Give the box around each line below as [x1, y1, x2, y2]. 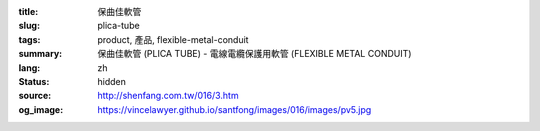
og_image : [18, 103, 64, 115]
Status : [18, 75, 50, 87]
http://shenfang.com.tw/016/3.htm [97, 90, 239, 102]
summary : [18, 48, 63, 60]
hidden [97, 75, 127, 87]
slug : [18, 20, 40, 32]
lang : [18, 61, 41, 74]
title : [18, 6, 39, 17]
